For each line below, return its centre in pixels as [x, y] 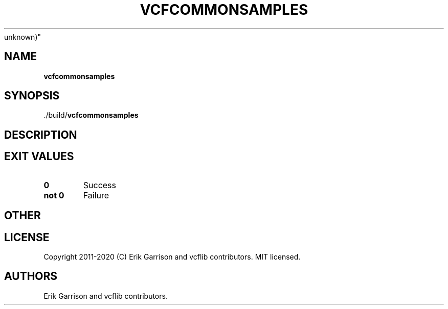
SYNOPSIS [32, 96]
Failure [96, 195]
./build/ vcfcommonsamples [91, 115]
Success [100, 185]
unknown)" [23, 37]
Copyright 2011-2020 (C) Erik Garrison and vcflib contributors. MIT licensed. [172, 256]
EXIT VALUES [39, 157]
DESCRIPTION [41, 135]
